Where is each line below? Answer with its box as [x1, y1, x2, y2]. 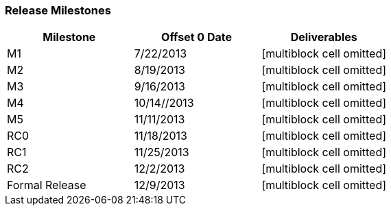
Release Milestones [5, 3, 111, 17]
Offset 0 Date [161, 30, 232, 45]
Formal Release [7, 178, 86, 193]
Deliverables [290, 30, 357, 45]
